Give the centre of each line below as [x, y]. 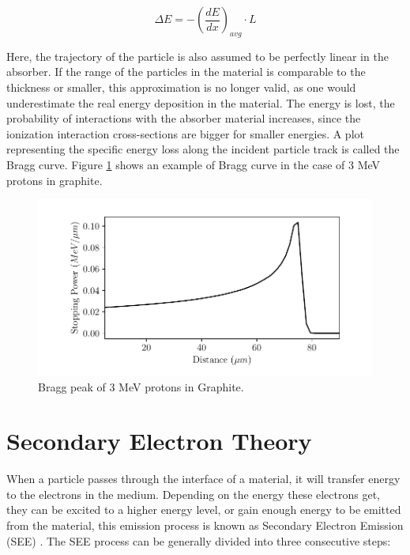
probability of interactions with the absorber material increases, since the [184, 118]
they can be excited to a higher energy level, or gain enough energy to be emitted [204, 510]
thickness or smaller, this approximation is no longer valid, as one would [181, 87]
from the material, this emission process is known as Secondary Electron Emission [205, 525]
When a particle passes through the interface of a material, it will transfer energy [203, 479]
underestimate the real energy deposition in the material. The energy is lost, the [201, 102]
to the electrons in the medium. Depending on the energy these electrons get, [194, 494]
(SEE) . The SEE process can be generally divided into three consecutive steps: [199, 540]
